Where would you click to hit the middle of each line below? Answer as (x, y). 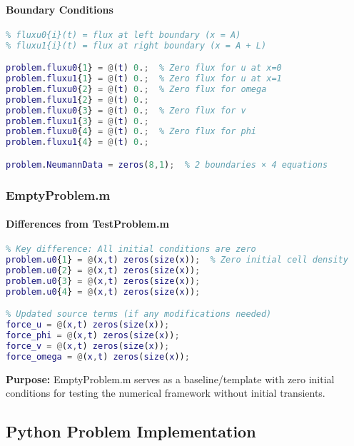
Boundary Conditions (60, 9)
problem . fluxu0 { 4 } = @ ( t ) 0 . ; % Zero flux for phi (131, 132)
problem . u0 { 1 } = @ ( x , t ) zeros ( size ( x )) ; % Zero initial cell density (177, 260)
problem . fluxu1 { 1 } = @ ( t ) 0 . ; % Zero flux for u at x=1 (144, 79)
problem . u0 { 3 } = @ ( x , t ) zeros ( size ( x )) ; (103, 281)
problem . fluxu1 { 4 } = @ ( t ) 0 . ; (77, 142)
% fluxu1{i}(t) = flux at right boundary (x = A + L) (136, 45)
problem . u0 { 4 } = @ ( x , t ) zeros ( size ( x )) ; (103, 292)
